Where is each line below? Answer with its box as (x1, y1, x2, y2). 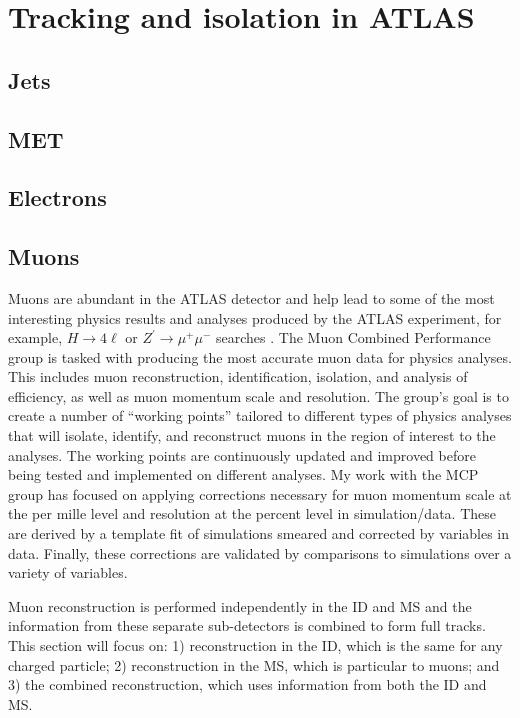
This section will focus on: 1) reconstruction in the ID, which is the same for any (8, 635, 503, 656)
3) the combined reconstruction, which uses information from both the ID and (8, 674, 487, 695)
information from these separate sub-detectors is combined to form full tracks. (8, 615, 486, 636)
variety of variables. (8, 562, 128, 583)
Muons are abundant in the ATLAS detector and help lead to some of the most (8, 287, 495, 308)
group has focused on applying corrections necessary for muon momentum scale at (8, 483, 512, 504)
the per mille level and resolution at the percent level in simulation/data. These (8, 503, 496, 524)
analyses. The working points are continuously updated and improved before (8, 444, 476, 465)
